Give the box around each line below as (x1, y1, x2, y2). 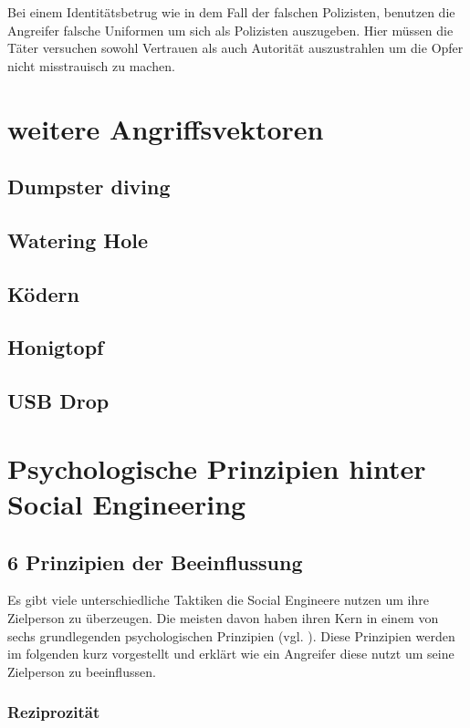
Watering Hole (7, 225, 149, 254)
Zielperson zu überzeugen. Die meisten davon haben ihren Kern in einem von (7, 608, 439, 628)
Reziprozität (7, 701, 100, 723)
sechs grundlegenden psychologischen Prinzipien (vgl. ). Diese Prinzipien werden (7, 626, 455, 645)
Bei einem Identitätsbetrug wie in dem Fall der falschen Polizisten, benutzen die (7, 3, 455, 21)
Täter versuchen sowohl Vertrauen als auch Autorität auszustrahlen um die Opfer (7, 38, 464, 57)
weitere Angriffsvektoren (7, 109, 324, 147)
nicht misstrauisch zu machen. (7, 56, 175, 75)
